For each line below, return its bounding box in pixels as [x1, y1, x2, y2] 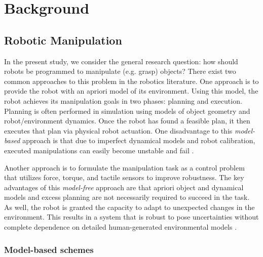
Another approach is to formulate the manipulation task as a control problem [4, 162, 245, 173]
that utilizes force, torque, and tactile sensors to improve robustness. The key [4, 172, 244, 183]
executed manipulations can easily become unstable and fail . [4, 145, 194, 155]
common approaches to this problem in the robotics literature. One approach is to [4, 75, 259, 86]
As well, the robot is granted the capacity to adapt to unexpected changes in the [4, 201, 255, 212]
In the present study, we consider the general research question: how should [4, 56, 238, 66]
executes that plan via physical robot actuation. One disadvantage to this [4, 125, 233, 136]
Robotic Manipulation [4, 32, 122, 48]
